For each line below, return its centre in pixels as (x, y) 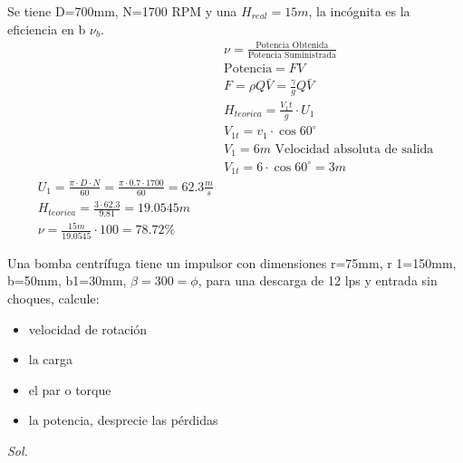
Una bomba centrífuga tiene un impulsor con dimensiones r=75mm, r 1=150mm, (232, 262)
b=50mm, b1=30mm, (67, 280)
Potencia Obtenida (292, 46)
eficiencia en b (47, 29)
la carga (51, 359)
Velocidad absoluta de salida (354, 149)
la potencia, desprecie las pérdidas (123, 420)
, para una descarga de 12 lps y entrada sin (318, 280)
